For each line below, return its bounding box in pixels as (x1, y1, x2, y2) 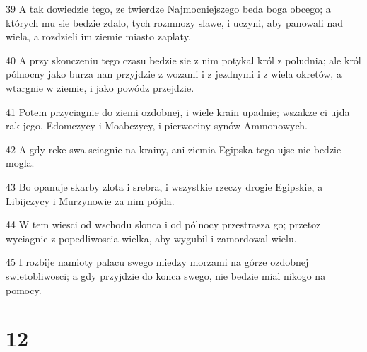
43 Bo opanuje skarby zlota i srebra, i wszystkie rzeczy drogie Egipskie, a (6, 179, 323, 194)
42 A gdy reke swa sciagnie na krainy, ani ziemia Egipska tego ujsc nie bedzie (6, 141, 342, 156)
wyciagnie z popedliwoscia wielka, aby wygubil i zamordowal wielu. (6, 230, 297, 245)
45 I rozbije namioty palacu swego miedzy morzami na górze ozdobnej (6, 254, 309, 269)
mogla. (6, 156, 35, 170)
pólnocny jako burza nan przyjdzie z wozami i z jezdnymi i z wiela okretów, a (6, 66, 342, 81)
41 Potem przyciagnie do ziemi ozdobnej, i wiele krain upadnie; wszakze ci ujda (6, 104, 350, 119)
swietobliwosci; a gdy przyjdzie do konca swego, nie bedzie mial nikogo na (6, 268, 326, 283)
